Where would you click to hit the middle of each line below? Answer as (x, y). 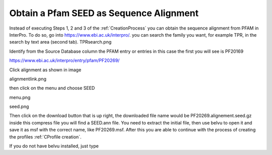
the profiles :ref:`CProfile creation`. (45, 137)
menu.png (20, 97)
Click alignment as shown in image (45, 70)
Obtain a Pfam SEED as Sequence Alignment (104, 13)
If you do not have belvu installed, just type (54, 146)
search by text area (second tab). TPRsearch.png (60, 42)
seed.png (19, 107)
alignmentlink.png (28, 79)
